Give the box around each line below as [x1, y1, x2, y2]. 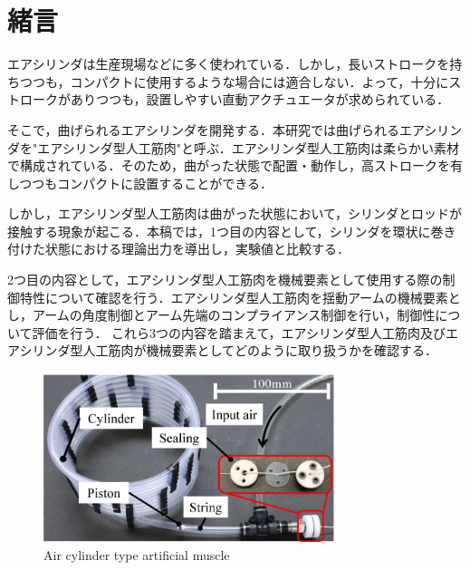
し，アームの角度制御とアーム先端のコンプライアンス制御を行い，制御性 [7, 305, 436, 324]
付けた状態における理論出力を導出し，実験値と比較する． [7, 239, 350, 258]
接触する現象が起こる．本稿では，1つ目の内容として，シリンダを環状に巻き [7, 221, 456, 240]
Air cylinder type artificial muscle [43, 545, 230, 564]
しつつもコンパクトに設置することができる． [7, 173, 273, 192]
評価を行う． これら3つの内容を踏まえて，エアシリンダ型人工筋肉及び [32, 323, 446, 342]
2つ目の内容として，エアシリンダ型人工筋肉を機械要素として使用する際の [7, 270, 443, 289]
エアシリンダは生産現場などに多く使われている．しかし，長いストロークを [7, 54, 450, 73]
